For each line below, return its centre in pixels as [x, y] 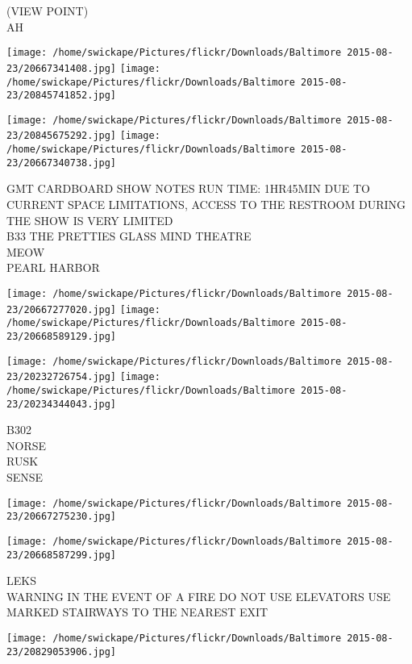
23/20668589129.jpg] [62, 336]
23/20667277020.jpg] [62, 309]
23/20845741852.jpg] [62, 96]
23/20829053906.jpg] [62, 651]
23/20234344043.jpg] [62, 404]
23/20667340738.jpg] [62, 163]
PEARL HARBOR [53, 267]
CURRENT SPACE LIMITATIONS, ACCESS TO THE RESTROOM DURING [206, 205]
